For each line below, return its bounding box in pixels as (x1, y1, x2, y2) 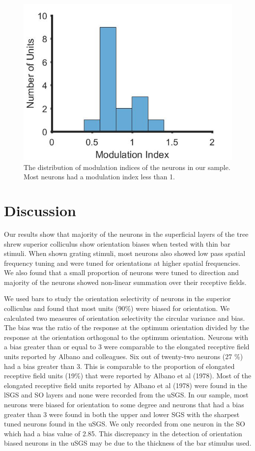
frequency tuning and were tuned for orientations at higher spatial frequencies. (4, 257, 241, 268)
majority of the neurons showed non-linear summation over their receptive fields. (4, 277, 247, 287)
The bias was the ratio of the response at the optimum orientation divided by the (4, 322, 249, 333)
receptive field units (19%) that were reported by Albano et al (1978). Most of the (4, 370, 252, 381)
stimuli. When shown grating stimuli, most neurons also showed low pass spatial (4, 248, 246, 258)
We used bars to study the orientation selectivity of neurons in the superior (4, 293, 231, 304)
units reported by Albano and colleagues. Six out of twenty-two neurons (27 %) (4, 351, 243, 362)
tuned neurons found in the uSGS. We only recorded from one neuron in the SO (4, 419, 245, 429)
